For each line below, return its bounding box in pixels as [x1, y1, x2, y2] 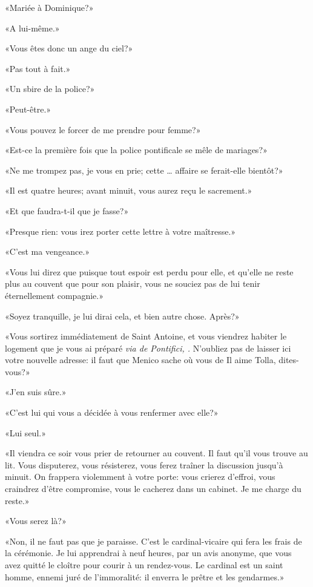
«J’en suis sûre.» [5, 385, 67, 398]
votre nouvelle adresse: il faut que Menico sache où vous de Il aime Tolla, [5, 353, 276, 366]
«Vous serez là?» [5, 514, 67, 527]
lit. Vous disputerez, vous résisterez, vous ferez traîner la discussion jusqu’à [5, 458, 283, 471]
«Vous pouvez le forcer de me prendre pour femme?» [5, 123, 201, 136]
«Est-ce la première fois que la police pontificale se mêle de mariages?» [5, 143, 268, 156]
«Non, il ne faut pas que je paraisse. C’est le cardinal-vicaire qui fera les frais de [5, 534, 302, 547]
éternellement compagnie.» [5, 289, 104, 301]
